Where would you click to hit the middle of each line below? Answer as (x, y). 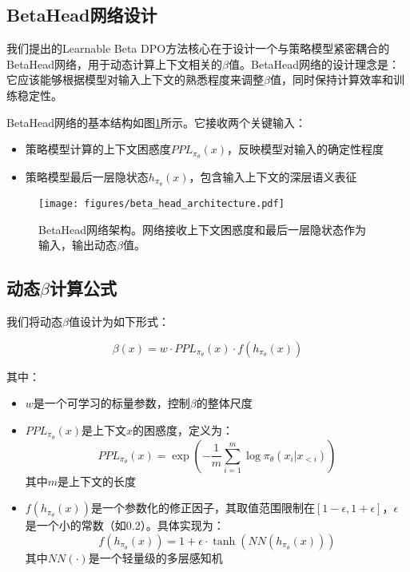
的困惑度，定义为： (183, 429)
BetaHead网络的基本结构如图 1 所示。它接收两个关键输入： (157, 122)
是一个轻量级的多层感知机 (155, 557)
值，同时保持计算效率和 (331, 79)
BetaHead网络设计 (82, 15)
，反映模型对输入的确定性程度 (306, 149)
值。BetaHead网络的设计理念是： (314, 64)
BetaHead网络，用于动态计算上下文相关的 (115, 64)
